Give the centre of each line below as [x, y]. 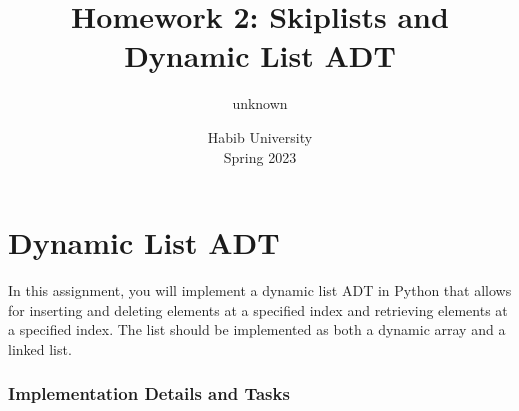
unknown [260, 103]
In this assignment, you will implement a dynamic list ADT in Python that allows [260, 290]
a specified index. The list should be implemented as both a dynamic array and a [257, 329]
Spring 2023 [260, 156]
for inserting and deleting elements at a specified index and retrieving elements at [258, 309]
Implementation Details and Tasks [149, 393]
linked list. [40, 348]
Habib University [260, 136]
